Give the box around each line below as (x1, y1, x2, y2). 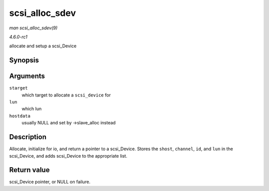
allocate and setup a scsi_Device (9, 43, 77, 49)
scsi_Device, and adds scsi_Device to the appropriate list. (9, 153, 128, 159)
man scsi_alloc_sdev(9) (9, 25, 58, 31)
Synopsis (9, 56, 39, 65)
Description (9, 133, 47, 141)
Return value (9, 166, 50, 174)
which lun (21, 106, 42, 112)
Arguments (9, 72, 45, 81)
